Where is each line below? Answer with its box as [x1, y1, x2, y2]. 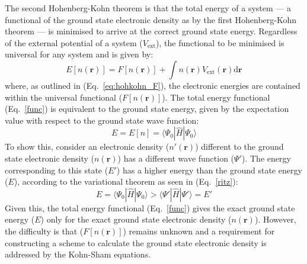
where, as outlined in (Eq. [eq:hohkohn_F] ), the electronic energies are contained [5, 79, 300, 91]
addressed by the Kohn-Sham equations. [5, 248, 151, 260]
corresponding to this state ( [5, 163, 108, 176]
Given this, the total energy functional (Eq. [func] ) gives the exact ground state [5, 201, 295, 214]
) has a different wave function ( [117, 152, 235, 164]
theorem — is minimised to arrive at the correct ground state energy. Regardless [5, 25, 298, 37]
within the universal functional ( [5, 91, 123, 103]
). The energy [242, 152, 291, 164]
